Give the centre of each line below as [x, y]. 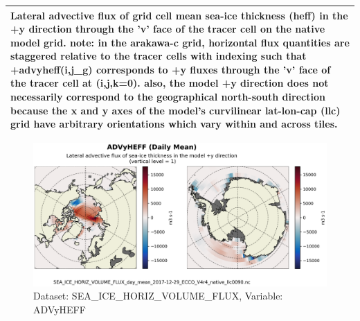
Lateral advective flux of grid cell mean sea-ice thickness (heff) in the [179, 15]
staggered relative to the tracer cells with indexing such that [159, 56]
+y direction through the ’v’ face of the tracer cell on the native [168, 29]
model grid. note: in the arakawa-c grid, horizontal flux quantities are [180, 42]
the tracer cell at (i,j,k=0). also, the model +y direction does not [170, 83]
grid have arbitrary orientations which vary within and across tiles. [174, 124]
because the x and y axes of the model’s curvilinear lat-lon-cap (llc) [175, 110]
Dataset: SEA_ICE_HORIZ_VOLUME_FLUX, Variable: [158, 296]
